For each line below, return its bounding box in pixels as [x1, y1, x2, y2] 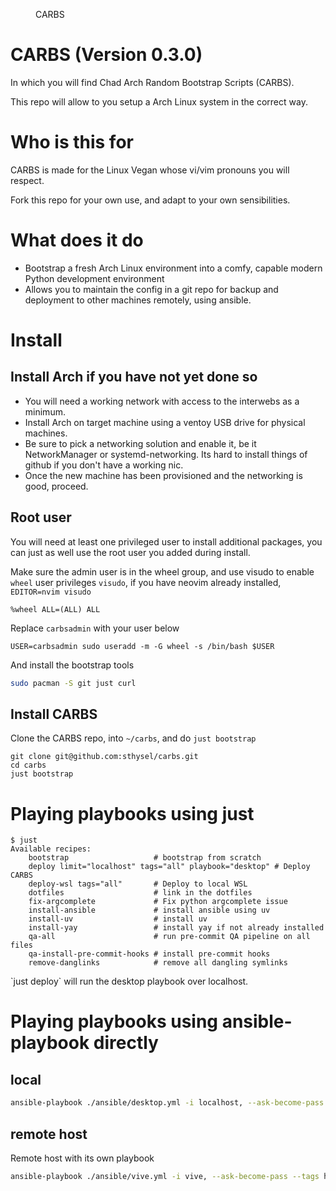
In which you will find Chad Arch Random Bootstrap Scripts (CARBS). [10, 76, 295, 88]
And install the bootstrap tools [10, 659, 135, 671]
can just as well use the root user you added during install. [10, 546, 251, 558]
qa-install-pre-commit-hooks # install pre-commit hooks [28, 949, 271, 959]
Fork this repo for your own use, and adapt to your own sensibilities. [10, 194, 291, 206]
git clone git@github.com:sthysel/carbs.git [10, 752, 199, 762]
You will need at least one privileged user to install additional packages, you [10, 535, 323, 548]
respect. [10, 174, 45, 186]
